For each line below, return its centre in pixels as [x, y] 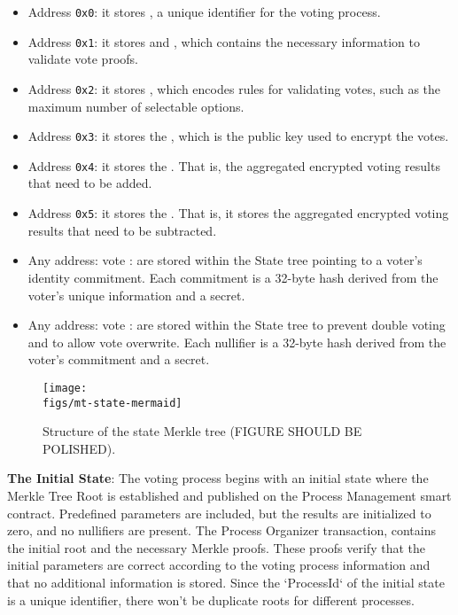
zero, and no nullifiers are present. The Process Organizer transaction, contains [221, 530]
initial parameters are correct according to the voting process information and [219, 565]
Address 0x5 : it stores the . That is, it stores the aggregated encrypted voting [238, 213]
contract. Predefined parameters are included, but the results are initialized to [219, 513]
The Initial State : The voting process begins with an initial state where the [218, 478]
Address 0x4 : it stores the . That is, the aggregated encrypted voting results [234, 165]
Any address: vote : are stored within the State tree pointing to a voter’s [225, 260]
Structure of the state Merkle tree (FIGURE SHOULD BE [202, 431]
